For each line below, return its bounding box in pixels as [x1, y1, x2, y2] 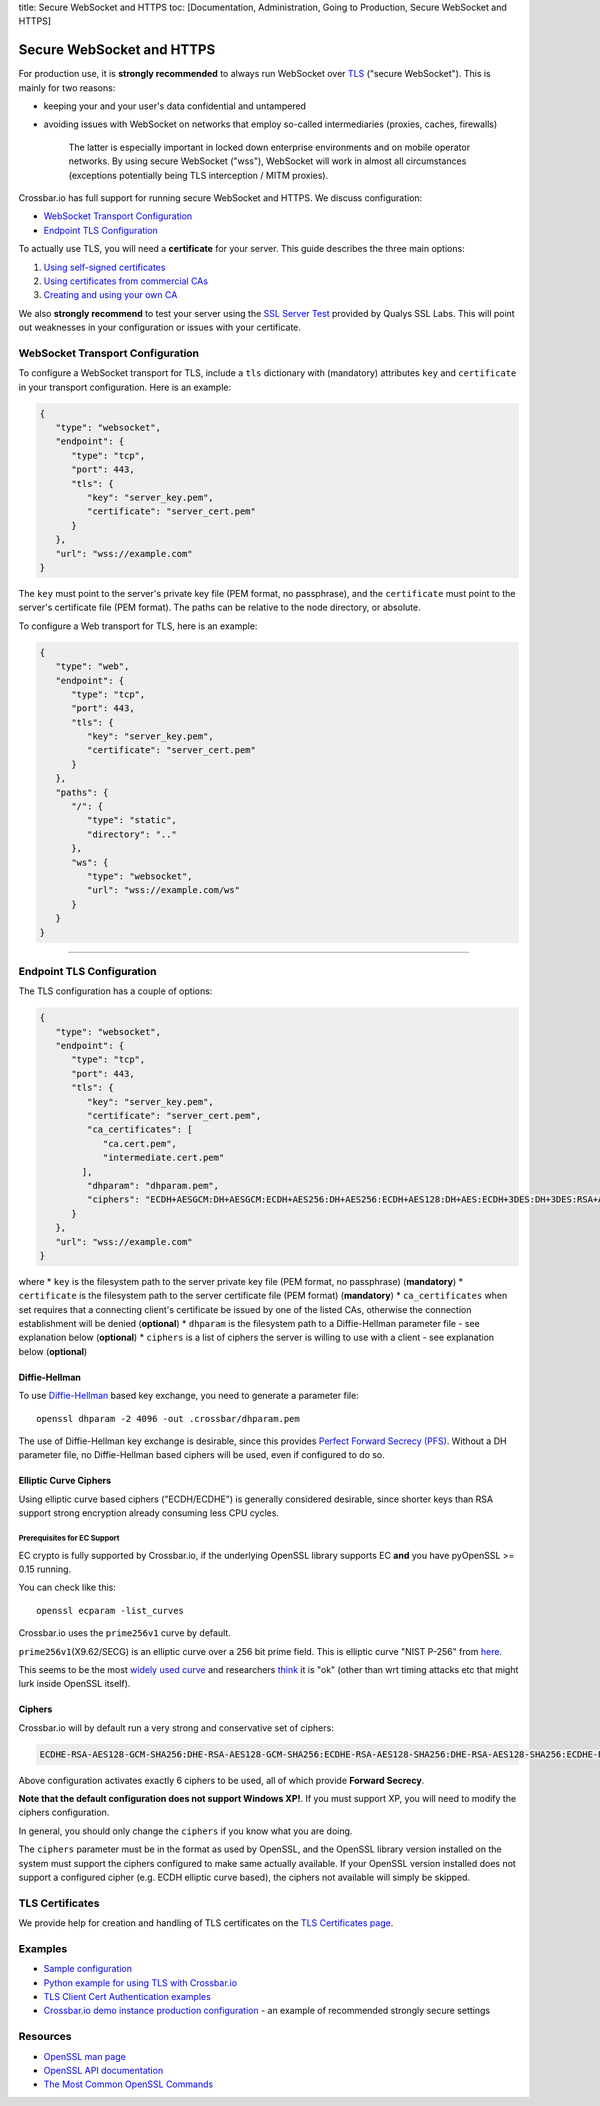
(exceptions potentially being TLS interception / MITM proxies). [68, 169, 329, 181]
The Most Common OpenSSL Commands [43, 2078, 214, 2090]
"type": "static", [86, 815, 177, 826]
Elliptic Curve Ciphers [18, 1475, 112, 1487]
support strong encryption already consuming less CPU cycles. [18, 1507, 280, 1519]
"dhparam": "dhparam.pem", [86, 1180, 220, 1191]
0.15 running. [18, 1563, 72, 1575]
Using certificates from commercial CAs [43, 275, 209, 287]
